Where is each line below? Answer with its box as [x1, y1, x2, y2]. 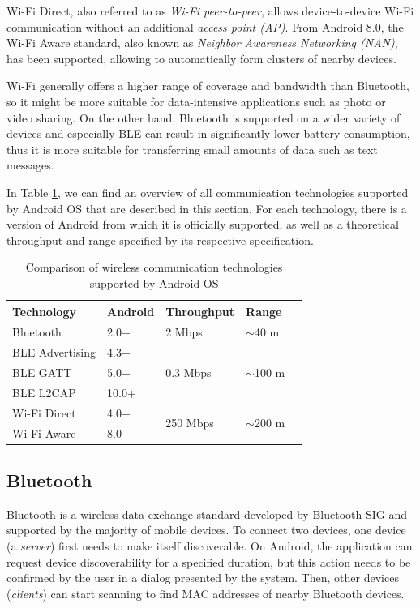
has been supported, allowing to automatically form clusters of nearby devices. [6, 49, 396, 66]
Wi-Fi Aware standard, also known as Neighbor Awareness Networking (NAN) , [6, 34, 398, 51]
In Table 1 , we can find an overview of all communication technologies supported [6, 183, 409, 200]
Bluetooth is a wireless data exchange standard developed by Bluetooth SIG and [6, 505, 407, 522]
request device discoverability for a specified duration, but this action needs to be [6, 553, 411, 570]
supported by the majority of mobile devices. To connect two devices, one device [6, 521, 406, 538]
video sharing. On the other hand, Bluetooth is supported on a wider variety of [6, 109, 401, 126]
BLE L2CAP [12, 383, 76, 400]
